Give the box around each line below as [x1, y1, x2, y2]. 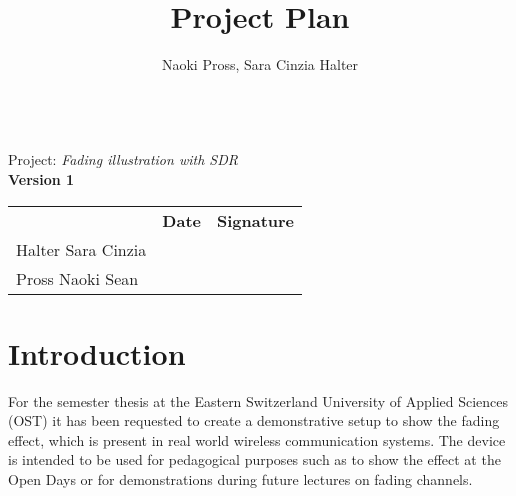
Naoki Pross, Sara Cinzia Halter [161, 54, 359, 75]
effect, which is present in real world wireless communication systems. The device [8, 429, 506, 450]
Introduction [8, 332, 186, 373]
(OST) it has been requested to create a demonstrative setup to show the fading [8, 410, 500, 431]
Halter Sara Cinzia [16, 237, 147, 261]
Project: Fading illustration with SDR [8, 149, 238, 170]
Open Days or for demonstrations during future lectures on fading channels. [8, 469, 473, 489]
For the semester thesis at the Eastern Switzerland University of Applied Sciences [8, 390, 509, 411]
